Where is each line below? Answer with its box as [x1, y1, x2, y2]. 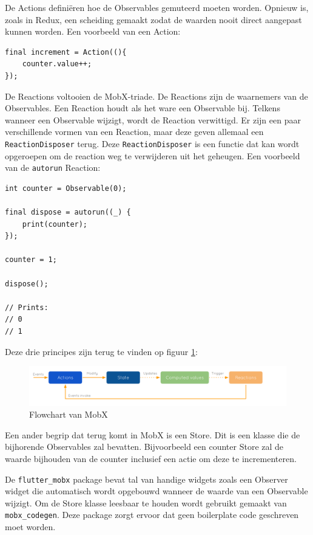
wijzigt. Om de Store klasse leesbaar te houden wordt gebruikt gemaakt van [5, 496, 287, 509]
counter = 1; [5, 255, 57, 264]
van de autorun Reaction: [5, 161, 101, 174]
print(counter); [22, 219, 88, 229]
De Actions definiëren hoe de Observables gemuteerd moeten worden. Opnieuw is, [5, 1, 309, 13]
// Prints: [5, 303, 49, 312]
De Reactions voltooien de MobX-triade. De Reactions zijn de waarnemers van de [5, 89, 308, 102]
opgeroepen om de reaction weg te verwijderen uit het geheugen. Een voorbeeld [5, 149, 300, 162]
